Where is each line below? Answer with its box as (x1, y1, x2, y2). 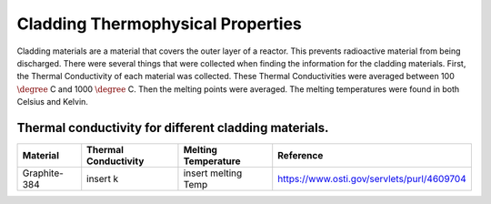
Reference (277, 149, 324, 162)
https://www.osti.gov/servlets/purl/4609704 (277, 173, 467, 186)
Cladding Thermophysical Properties (16, 14, 302, 34)
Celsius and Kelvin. (16, 97, 88, 107)
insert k (86, 173, 119, 186)
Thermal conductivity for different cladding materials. (16, 119, 329, 136)
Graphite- (22, 167, 64, 179)
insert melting (183, 167, 243, 179)
